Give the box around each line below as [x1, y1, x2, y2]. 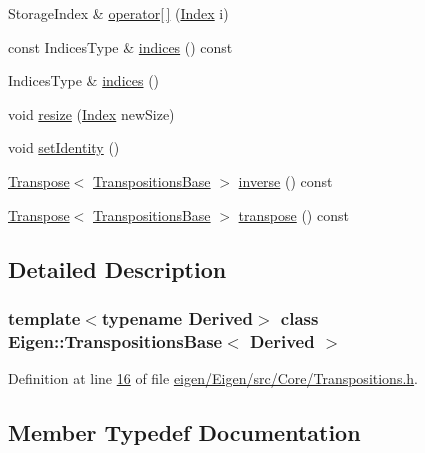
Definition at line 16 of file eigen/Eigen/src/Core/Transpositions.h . [8, 368, 418, 389]
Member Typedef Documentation [8, 417, 361, 448]
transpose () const [238, 204, 349, 225]
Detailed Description [8, 253, 227, 284]
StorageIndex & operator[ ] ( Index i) [8, 3, 229, 23]
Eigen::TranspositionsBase [8, 328, 223, 353]
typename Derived [101, 305, 253, 330]
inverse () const [238, 170, 333, 191]
